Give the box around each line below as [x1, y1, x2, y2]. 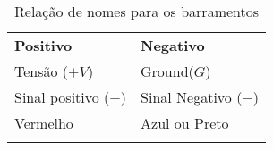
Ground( [141, 61, 194, 81]
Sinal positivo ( [14, 87, 110, 107]
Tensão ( [14, 61, 69, 81]
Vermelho [14, 112, 73, 133]
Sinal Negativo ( [141, 87, 243, 107]
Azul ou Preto [141, 112, 229, 133]
